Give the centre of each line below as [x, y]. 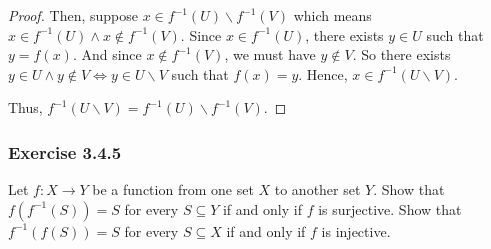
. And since [107, 54]
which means [332, 15]
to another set [317, 189]
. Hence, [323, 73]
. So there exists [401, 54]
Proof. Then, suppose [73, 15]
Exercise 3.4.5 [65, 151]
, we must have [270, 54]
